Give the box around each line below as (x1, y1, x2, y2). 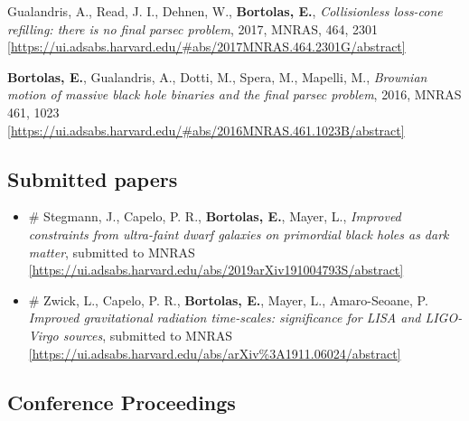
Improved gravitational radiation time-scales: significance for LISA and (28, 308, 421, 327)
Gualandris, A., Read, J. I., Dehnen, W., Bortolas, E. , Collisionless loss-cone (7, 2, 443, 20)
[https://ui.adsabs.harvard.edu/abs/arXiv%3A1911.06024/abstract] (28, 343, 401, 362)
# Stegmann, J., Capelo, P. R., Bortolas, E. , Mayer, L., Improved (28, 207, 401, 226)
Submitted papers (7, 164, 178, 192)
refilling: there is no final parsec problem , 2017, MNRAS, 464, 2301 (7, 19, 379, 38)
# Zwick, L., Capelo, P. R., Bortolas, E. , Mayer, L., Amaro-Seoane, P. (28, 290, 428, 309)
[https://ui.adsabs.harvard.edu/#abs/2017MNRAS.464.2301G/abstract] (7, 37, 406, 56)
